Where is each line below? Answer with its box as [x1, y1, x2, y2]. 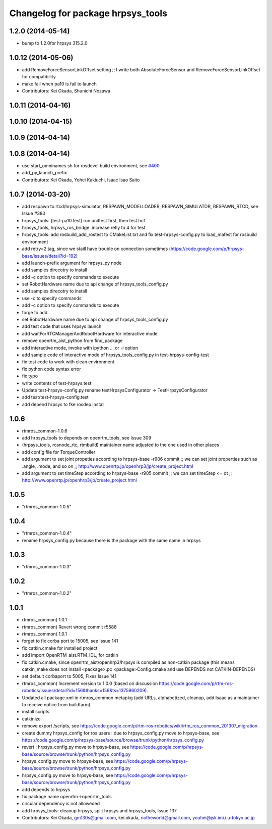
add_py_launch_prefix [22, 170, 67, 176]
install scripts [22, 709, 50, 715]
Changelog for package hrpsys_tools [9, 8, 168, 19]
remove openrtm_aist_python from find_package [22, 337, 123, 344]
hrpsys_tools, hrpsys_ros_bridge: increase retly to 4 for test [22, 224, 146, 230]
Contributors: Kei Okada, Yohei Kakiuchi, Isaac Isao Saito [22, 177, 140, 183]
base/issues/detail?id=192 [22, 253, 77, 259]
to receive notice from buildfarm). [22, 701, 92, 707]
